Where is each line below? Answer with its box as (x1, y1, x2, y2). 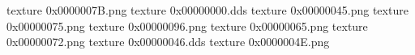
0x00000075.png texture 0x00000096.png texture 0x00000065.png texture (6, 17, 368, 34)
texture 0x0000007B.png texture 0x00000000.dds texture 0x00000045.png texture (6, 2, 409, 18)
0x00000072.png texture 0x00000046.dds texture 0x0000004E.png (6, 33, 330, 50)
